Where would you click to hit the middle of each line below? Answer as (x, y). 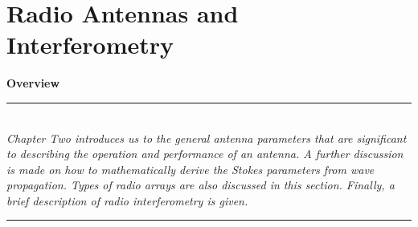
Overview (33, 83)
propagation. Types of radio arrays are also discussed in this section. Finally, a (201, 185)
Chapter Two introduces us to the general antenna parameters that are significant (207, 138)
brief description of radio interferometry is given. (127, 200)
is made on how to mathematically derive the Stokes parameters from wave (191, 169)
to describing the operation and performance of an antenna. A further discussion (205, 154)
